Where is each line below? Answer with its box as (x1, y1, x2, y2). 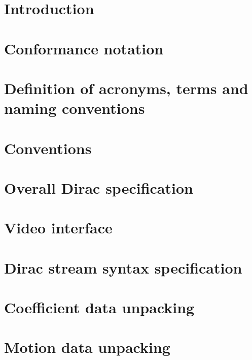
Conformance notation (4, 38, 164, 58)
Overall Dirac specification (4, 177, 193, 198)
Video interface (4, 217, 113, 238)
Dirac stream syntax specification (4, 257, 242, 278)
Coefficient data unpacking (4, 297, 195, 317)
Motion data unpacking (4, 337, 170, 357)
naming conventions (4, 98, 145, 118)
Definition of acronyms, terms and (4, 77, 248, 98)
